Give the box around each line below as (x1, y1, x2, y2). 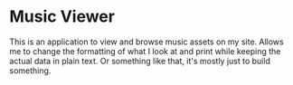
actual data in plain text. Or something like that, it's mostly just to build (9, 55, 271, 66)
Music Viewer (9, 6, 116, 27)
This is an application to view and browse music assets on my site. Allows (9, 36, 284, 47)
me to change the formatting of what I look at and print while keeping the (9, 45, 281, 56)
